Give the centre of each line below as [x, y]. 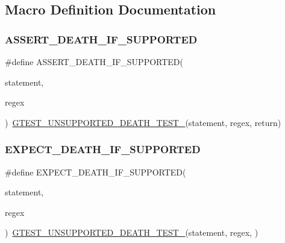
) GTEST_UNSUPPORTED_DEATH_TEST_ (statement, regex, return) [143, 122]
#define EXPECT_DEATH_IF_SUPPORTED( [96, 172]
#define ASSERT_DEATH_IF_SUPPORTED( [94, 62]
